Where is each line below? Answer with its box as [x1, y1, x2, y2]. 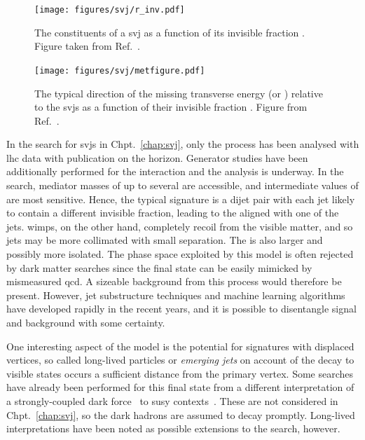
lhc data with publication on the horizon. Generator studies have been [6, 150, 308, 165]
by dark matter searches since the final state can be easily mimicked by [6, 260, 312, 275]
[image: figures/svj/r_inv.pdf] [34, 5, 185, 15]
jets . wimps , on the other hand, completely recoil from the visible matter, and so [6, 219, 353, 233]
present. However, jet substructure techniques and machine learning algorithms [6, 287, 345, 302]
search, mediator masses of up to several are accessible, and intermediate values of [6, 178, 359, 193]
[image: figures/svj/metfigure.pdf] [34, 65, 205, 76]
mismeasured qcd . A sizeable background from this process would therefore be [6, 274, 342, 289]
